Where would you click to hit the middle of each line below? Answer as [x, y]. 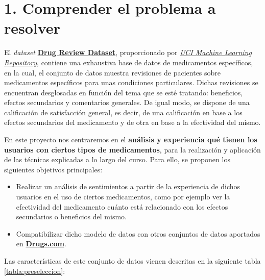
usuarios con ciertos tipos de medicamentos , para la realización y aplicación [132, 149]
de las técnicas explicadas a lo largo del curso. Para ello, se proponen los [117, 159]
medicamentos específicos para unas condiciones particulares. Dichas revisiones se [131, 82]
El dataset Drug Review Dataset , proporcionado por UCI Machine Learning [128, 52]
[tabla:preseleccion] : [35, 271]
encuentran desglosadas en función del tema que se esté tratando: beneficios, [124, 92]
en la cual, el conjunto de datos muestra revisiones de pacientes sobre [113, 72]
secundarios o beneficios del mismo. [71, 217]
